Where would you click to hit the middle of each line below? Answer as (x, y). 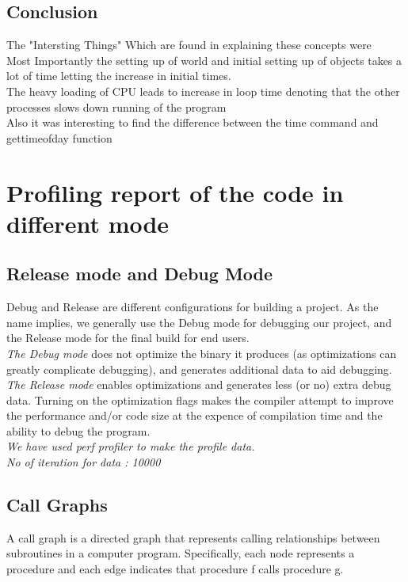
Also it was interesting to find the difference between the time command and (193, 122)
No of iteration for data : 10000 (84, 462)
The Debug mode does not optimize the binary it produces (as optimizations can (202, 353)
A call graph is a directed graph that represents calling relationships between (193, 537)
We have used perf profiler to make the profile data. (131, 446)
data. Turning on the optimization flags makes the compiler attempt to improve (200, 399)
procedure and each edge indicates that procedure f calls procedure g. (175, 569)
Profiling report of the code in (175, 192)
